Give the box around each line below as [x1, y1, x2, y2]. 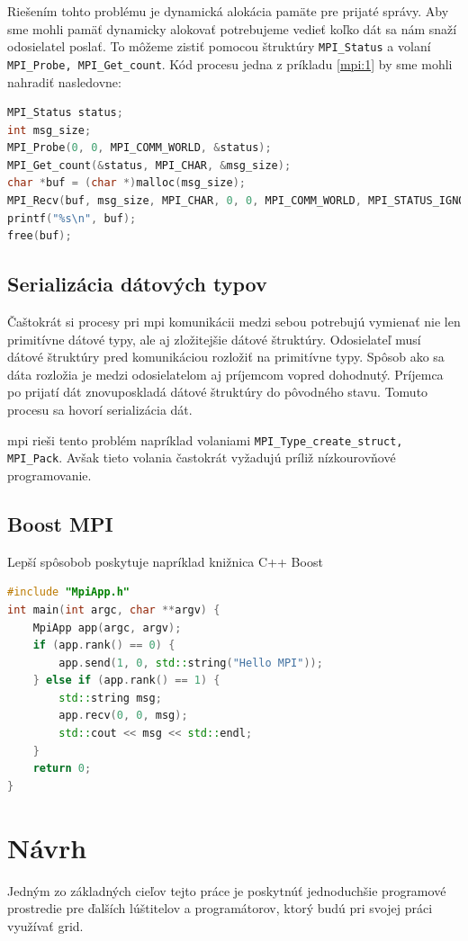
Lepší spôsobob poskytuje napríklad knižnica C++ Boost [7, 551, 323, 570]
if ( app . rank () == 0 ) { [32, 639, 175, 652]
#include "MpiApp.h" [7, 586, 130, 599]
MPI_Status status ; [7, 106, 123, 120]
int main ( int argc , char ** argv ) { [7, 603, 220, 616]
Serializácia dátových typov [7, 270, 267, 298]
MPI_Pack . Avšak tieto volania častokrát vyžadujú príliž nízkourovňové [7, 448, 396, 467]
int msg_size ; [7, 123, 92, 137]
